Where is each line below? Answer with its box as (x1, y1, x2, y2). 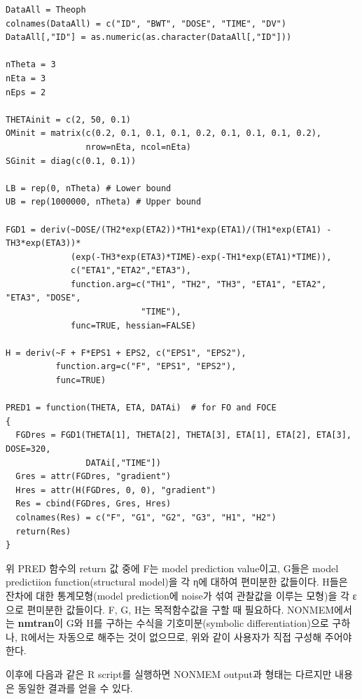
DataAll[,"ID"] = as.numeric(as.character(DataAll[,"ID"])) (6, 32, 292, 43)
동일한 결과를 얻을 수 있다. (18, 680, 133, 695)
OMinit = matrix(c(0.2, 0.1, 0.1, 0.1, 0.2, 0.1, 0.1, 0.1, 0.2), (6, 128, 322, 139)
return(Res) (15, 526, 71, 537)
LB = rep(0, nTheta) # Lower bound (6, 183, 172, 193)
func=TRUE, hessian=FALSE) (71, 320, 197, 331)
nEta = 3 (6, 73, 46, 83)
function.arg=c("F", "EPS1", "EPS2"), (55, 361, 237, 372)
